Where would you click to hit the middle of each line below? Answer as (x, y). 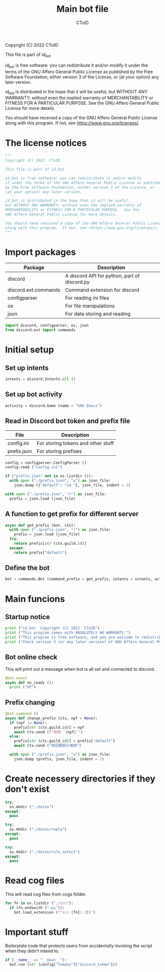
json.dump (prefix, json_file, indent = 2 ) (59, 759)
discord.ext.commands (34, 290)
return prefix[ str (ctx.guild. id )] (50, 544)
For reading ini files (87, 298)
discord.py (77, 282)
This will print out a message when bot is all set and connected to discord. (80, 669)
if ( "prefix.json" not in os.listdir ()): (49, 476)
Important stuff (37, 932)
